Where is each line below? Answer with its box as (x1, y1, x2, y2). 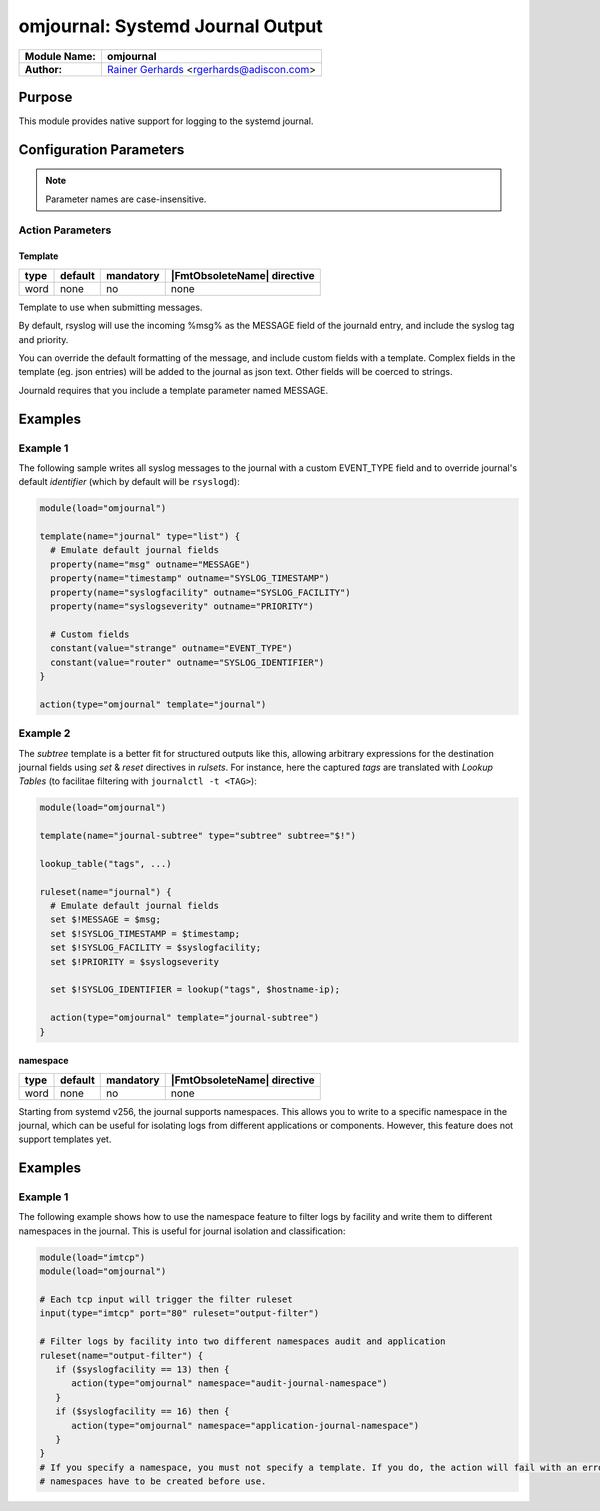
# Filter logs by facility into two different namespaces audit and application (39, 1336, 446, 1347)
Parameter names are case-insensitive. (45, 193, 207, 205)
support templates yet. (18, 1133, 112, 1145)
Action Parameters (18, 223, 112, 237)
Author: (24, 62, 63, 76)
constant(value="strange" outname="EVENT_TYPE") (50, 643, 294, 654)
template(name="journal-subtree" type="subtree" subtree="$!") (39, 830, 357, 842)
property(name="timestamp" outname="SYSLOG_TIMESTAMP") (50, 573, 330, 584)
